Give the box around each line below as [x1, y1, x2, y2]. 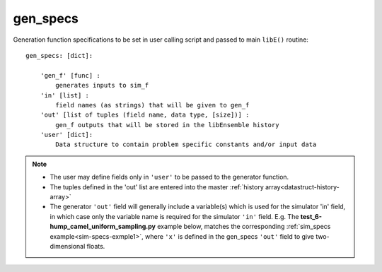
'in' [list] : [40, 91, 90, 99]
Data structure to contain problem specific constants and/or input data [55, 141, 317, 148]
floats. [86, 242, 105, 250]
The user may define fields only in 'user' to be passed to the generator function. [50, 173, 289, 182]
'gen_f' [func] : [40, 71, 100, 79]
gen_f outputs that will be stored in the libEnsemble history [55, 121, 279, 129]
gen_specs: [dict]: [25, 52, 93, 59]
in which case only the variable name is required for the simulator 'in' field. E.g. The [50, 212, 299, 220]
